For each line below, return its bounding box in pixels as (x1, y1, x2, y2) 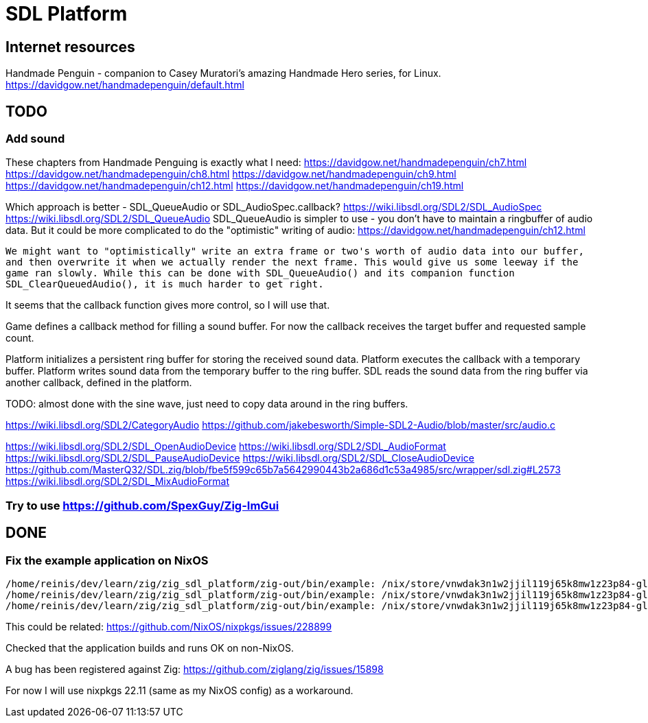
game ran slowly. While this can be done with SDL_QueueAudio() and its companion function (5, 268, 515, 279)
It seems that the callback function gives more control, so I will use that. (5, 299, 330, 311)
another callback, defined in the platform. (5, 377, 192, 389)
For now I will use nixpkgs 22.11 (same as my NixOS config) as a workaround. (5, 684, 354, 696)
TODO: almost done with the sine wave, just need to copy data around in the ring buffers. (5, 398, 408, 410)
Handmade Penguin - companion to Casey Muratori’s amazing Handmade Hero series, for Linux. (5, 67, 441, 80)
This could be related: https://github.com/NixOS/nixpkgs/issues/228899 (5, 620, 332, 632)
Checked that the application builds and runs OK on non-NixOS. (5, 641, 294, 654)
